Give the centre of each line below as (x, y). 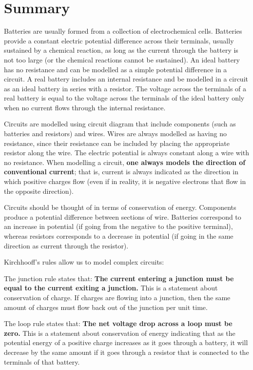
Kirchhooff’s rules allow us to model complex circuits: (84, 262)
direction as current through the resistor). (66, 245)
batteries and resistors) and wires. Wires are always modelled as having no (115, 134)
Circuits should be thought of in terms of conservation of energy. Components (120, 207)
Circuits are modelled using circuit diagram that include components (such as (120, 124)
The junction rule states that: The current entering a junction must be (119, 278)
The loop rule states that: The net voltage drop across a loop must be (118, 323)
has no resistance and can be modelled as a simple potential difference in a (116, 69)
